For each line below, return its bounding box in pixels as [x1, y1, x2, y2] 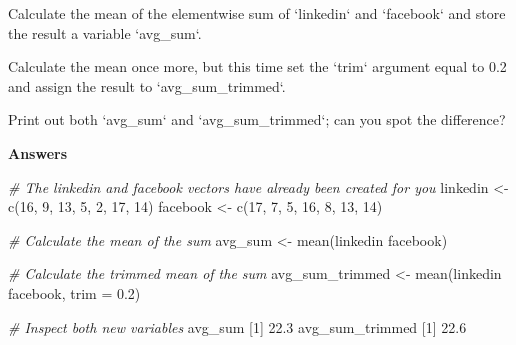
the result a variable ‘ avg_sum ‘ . [8, 22, 202, 43]
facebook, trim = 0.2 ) [8, 282, 141, 303]
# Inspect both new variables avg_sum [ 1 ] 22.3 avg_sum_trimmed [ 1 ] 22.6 [8, 316, 467, 337]
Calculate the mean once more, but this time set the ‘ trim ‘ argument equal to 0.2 [8, 56, 507, 77]
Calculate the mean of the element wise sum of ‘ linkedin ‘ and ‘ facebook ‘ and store [8, 3, 506, 23]
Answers [8, 142, 68, 163]
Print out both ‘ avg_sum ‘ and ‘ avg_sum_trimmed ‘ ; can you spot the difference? [8, 109, 506, 130]
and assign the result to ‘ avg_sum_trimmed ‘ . [8, 75, 286, 96]
